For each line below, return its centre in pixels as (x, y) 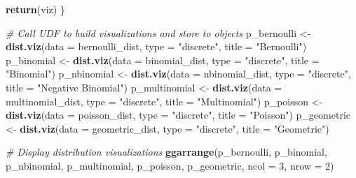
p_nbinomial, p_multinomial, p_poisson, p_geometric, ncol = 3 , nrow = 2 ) (170, 165)
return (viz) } (35, 9)
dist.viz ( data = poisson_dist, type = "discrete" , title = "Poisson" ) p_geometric (178, 115)
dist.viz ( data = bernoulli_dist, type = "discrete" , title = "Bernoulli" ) (156, 46)
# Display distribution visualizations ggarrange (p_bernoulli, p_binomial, (166, 152)
